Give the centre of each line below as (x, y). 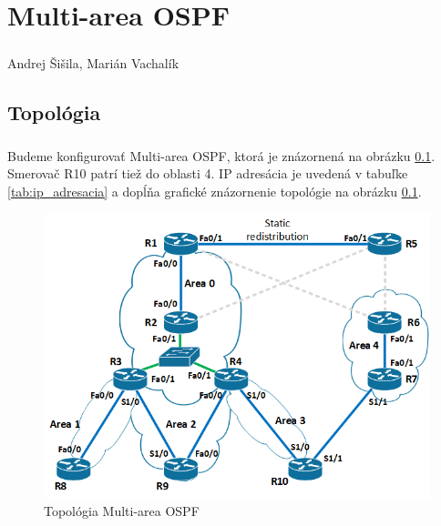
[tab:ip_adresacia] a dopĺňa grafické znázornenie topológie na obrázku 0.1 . (215, 191)
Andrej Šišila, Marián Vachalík (93, 62)
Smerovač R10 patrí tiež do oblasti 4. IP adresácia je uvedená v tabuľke (208, 173)
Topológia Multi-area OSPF (122, 511)
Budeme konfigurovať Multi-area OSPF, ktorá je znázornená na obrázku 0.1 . (221, 155)
